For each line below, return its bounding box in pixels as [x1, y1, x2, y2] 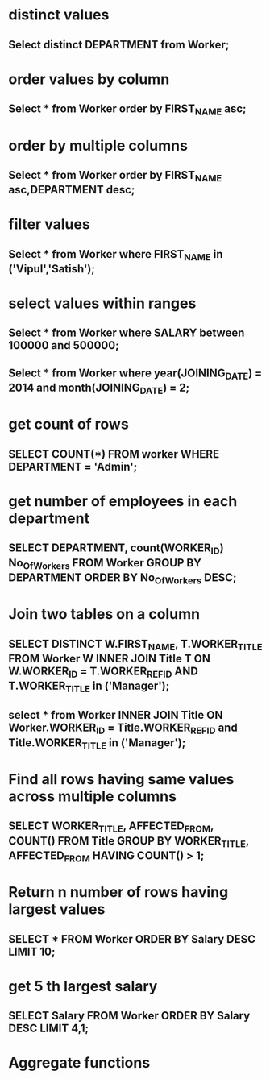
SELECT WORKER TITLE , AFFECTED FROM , [8, 820, 214, 835]
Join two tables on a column [8, 605, 200, 624]
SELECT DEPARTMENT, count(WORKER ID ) [8, 542, 224, 557]
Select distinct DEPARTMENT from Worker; [8, 38, 230, 52]
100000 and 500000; [8, 338, 119, 352]
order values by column [8, 70, 170, 88]
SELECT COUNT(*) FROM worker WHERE [8, 447, 220, 461]
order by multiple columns [8, 136, 188, 155]
